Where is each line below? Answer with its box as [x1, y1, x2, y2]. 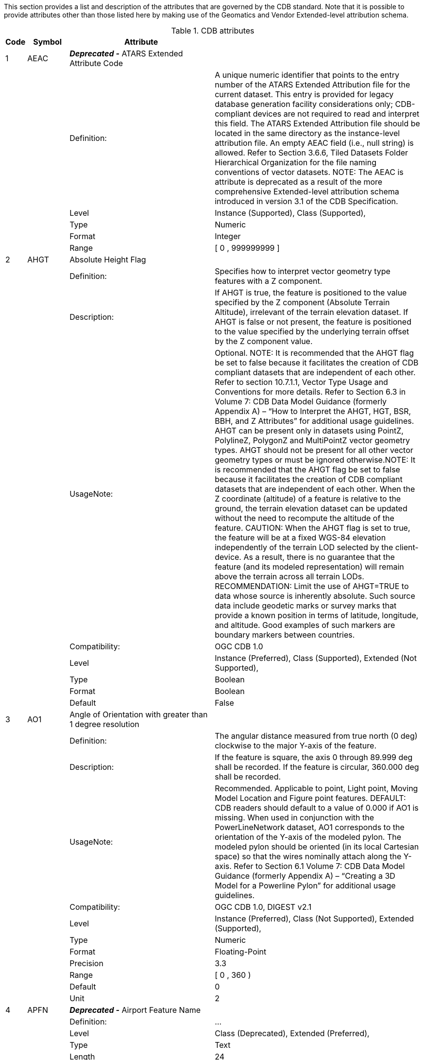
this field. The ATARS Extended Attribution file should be [215, 119, 420, 128]
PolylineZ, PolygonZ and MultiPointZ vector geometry [215, 435, 410, 445]
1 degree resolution [69, 719, 139, 729]
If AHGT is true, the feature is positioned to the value [215, 288, 407, 297]
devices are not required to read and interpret [253, 109, 420, 119]
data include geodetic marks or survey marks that [215, 601, 397, 610]
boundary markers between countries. [215, 630, 355, 640]
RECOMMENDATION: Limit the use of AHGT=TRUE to [215, 581, 409, 591]
